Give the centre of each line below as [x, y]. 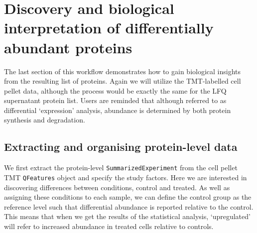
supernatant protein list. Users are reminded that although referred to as [115, 100]
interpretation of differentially [109, 28]
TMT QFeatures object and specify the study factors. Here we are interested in [126, 177]
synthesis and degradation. [45, 120]
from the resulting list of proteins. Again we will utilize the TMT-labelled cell [123, 81]
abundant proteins [68, 47]
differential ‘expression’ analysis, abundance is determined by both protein [118, 110]
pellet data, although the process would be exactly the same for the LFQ [115, 90]
